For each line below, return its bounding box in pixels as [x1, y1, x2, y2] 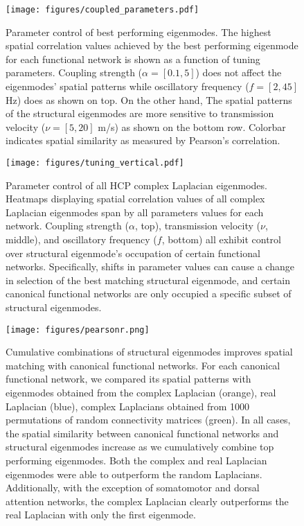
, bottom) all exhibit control [161, 232, 281, 247]
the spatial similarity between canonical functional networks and [6, 426, 279, 440]
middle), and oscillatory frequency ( [6, 232, 157, 247]
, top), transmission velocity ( [134, 218, 260, 233]
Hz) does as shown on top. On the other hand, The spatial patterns [6, 92, 292, 107]
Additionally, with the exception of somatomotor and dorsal [6, 480, 260, 495]
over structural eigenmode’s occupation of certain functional [6, 245, 260, 260]
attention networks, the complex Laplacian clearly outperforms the [6, 493, 289, 508]
